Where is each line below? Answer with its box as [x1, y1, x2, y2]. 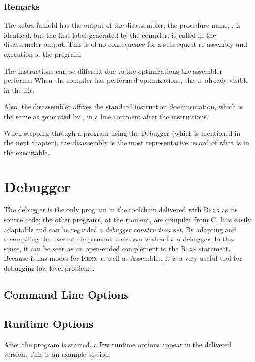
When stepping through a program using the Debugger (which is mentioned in [4, 127, 241, 138]
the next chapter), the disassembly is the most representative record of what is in [4, 137, 249, 148]
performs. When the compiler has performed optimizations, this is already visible [4, 75, 249, 85]
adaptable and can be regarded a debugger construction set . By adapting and [4, 224, 236, 234]
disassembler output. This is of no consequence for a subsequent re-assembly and [4, 39, 247, 49]
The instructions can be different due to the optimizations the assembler [4, 65, 223, 76]
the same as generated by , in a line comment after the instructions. [4, 111, 209, 121]
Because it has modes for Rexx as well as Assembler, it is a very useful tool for [4, 253, 242, 263]
